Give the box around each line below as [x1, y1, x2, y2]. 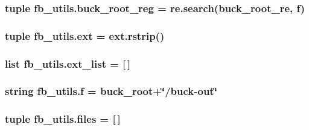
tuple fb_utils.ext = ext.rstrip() [5, 28, 165, 43]
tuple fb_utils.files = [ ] [5, 111, 121, 126]
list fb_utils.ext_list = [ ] [5, 56, 131, 71]
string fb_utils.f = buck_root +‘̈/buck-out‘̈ [5, 83, 217, 99]
